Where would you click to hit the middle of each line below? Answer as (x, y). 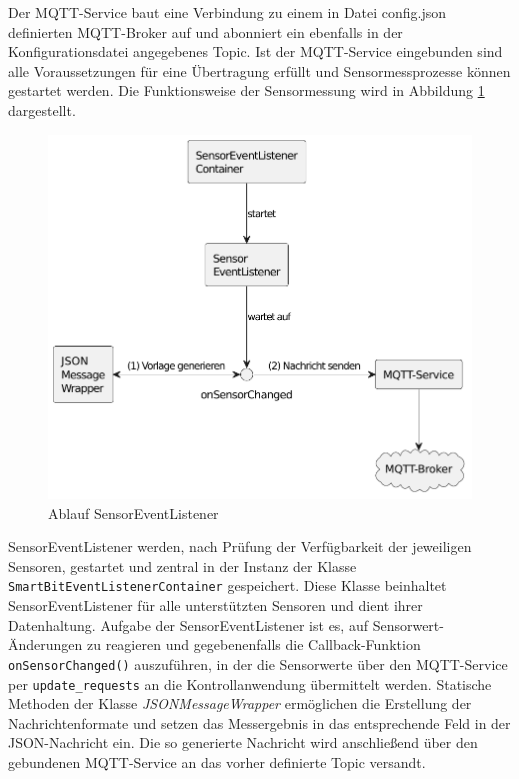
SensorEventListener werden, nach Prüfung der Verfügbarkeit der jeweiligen (240, 546)
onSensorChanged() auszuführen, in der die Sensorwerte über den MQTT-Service (258, 663)
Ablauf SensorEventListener (133, 512)
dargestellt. (42, 109)
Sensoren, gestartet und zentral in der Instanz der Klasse (182, 565)
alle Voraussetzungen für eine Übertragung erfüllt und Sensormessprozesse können (259, 70)
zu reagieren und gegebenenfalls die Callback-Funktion (254, 644)
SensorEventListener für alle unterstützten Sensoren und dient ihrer (215, 605)
